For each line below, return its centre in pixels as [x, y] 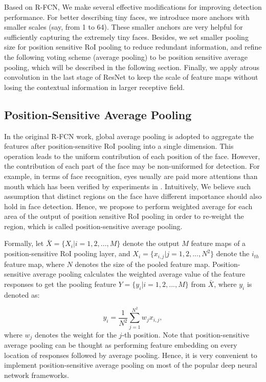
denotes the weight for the [76, 334]
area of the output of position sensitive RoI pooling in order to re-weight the [124, 216]
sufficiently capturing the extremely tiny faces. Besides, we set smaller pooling [126, 37]
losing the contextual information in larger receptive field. [94, 87]
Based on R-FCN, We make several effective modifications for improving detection [133, 7]
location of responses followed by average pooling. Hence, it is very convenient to [131, 355]
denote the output [151, 243]
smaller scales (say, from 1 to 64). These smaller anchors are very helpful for [124, 27]
